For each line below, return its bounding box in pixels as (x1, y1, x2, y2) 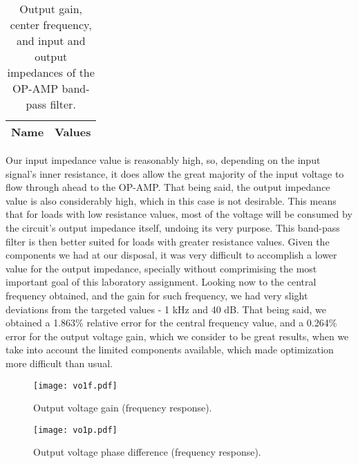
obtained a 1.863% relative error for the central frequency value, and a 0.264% (6, 315, 337, 330)
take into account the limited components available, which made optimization (6, 342, 334, 357)
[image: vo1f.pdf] (33, 380, 117, 391)
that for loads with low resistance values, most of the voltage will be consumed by (6, 207, 352, 221)
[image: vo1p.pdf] (33, 425, 117, 435)
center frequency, (10, 17, 92, 33)
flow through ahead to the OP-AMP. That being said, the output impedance (6, 180, 330, 194)
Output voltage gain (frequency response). (33, 400, 212, 415)
